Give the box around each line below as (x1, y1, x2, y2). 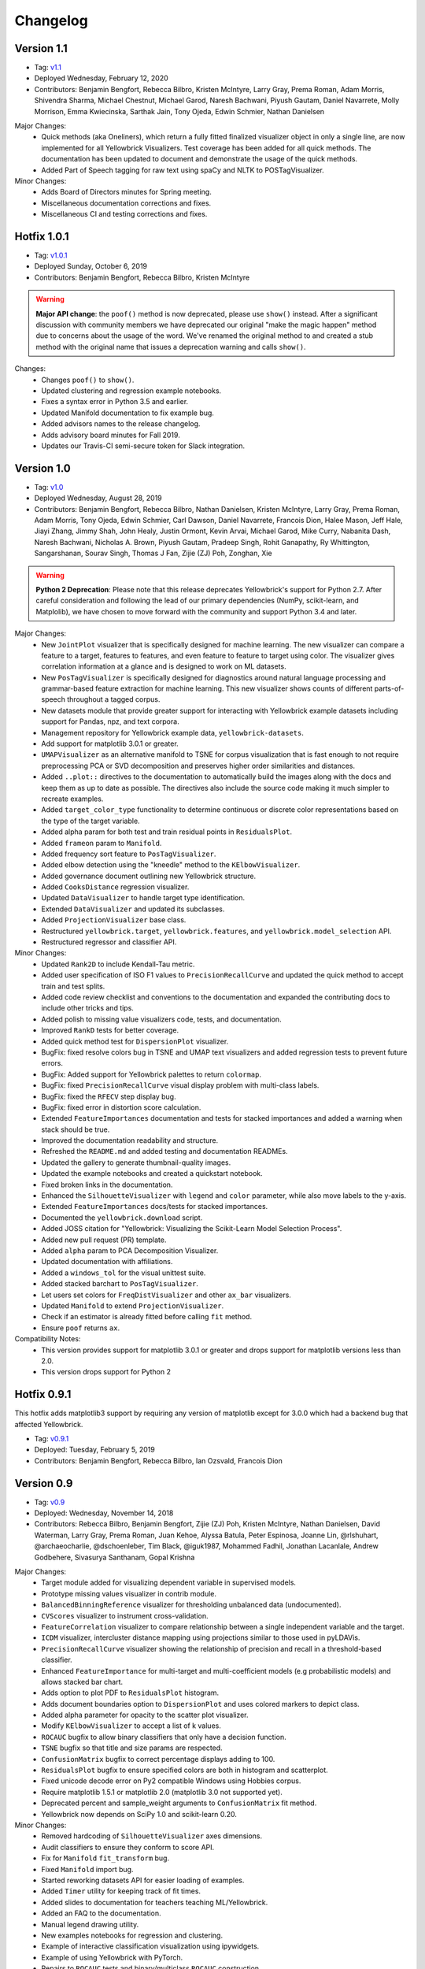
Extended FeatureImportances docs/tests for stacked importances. (41, 1202, 268, 1211)
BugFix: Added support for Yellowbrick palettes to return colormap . (41, 1070, 261, 1079)
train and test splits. (41, 981, 105, 991)
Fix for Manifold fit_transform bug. (41, 1853, 169, 1863)
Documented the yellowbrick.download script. (41, 1213, 203, 1222)
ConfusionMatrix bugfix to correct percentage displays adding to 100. (41, 1754, 275, 1763)
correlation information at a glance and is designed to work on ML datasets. (41, 662, 286, 671)
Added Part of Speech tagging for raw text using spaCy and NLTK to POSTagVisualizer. (41, 165, 324, 175)
